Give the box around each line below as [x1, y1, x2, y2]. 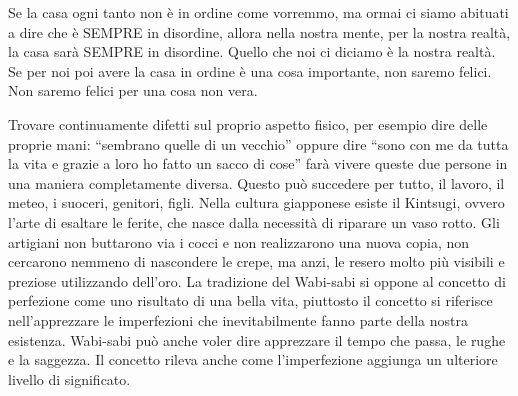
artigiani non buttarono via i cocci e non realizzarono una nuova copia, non [8, 231, 470, 252]
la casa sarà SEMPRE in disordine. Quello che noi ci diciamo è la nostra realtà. [8, 41, 496, 62]
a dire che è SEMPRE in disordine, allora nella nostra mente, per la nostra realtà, [8, 21, 511, 42]
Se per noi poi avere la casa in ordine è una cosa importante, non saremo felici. [8, 60, 492, 81]
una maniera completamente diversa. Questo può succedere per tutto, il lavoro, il [8, 172, 505, 193]
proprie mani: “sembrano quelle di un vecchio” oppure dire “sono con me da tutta [8, 133, 509, 154]
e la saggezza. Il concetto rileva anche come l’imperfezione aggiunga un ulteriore [8, 349, 498, 370]
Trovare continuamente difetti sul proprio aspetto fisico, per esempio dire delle [8, 113, 488, 134]
